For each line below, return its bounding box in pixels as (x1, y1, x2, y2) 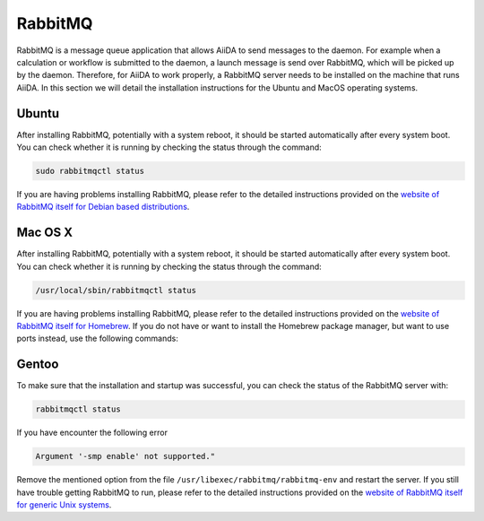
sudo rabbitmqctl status (35, 166, 145, 176)
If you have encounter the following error (16, 427, 168, 439)
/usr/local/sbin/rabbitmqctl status (35, 285, 197, 295)
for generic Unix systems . (16, 499, 112, 510)
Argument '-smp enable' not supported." (35, 451, 215, 462)
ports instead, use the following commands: (16, 333, 178, 344)
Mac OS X (16, 225, 73, 240)
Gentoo (16, 357, 59, 372)
